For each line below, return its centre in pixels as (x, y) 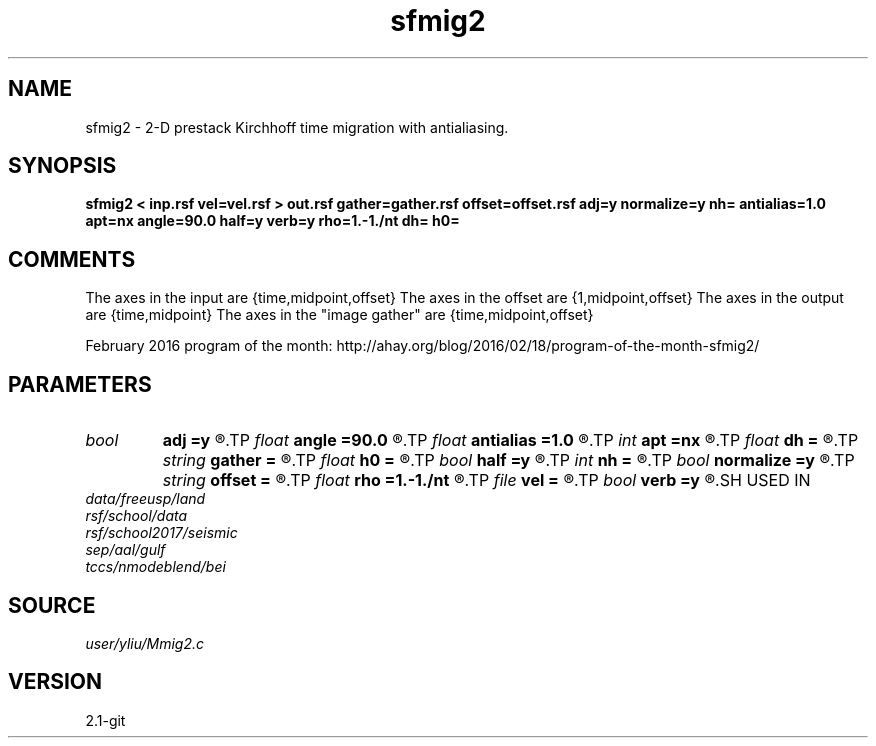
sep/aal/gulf (125, 550)
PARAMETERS (80, 384)
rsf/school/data (136, 516)
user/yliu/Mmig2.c (145, 643)
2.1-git (105, 720)
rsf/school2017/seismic (161, 533)
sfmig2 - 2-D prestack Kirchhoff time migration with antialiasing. (297, 127)
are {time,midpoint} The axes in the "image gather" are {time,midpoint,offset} (339, 315)
